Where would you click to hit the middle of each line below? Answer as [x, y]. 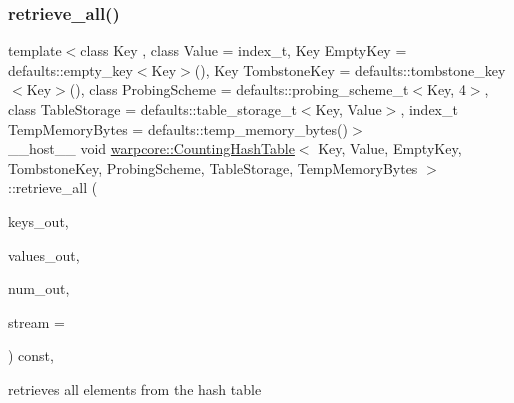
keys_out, [38, 220]
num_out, [39, 288]
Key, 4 [446, 89]
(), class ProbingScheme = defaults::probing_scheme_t [239, 89]
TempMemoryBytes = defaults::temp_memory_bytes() [178, 128]
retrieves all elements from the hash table [135, 388]
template [35, 50]
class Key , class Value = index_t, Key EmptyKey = [243, 50]
